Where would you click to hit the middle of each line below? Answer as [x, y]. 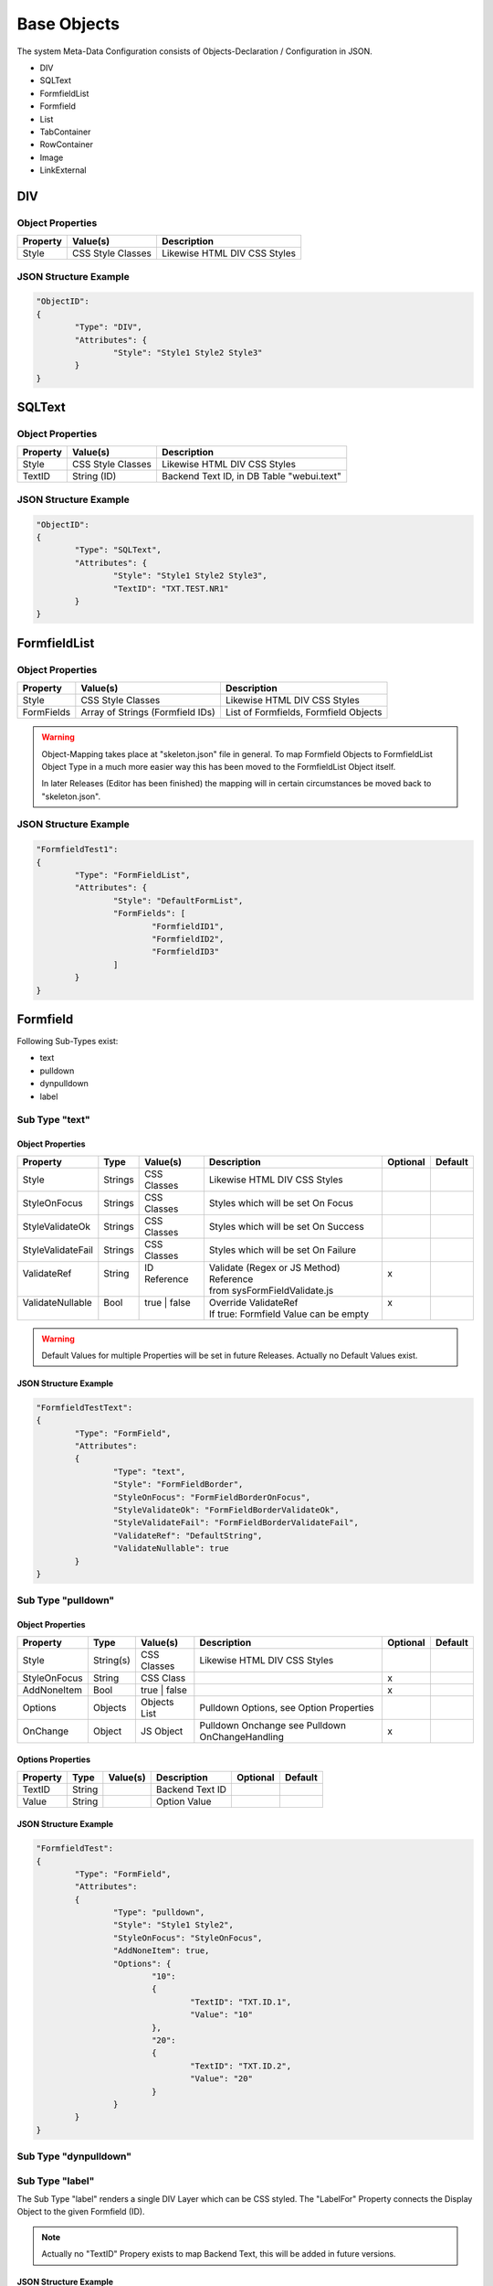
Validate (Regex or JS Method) [275, 1267]
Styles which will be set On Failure [282, 1250]
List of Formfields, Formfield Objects [304, 712]
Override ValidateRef [253, 1302]
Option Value [184, 1801]
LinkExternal [63, 170]
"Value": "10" [221, 2015]
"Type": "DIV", [109, 327]
